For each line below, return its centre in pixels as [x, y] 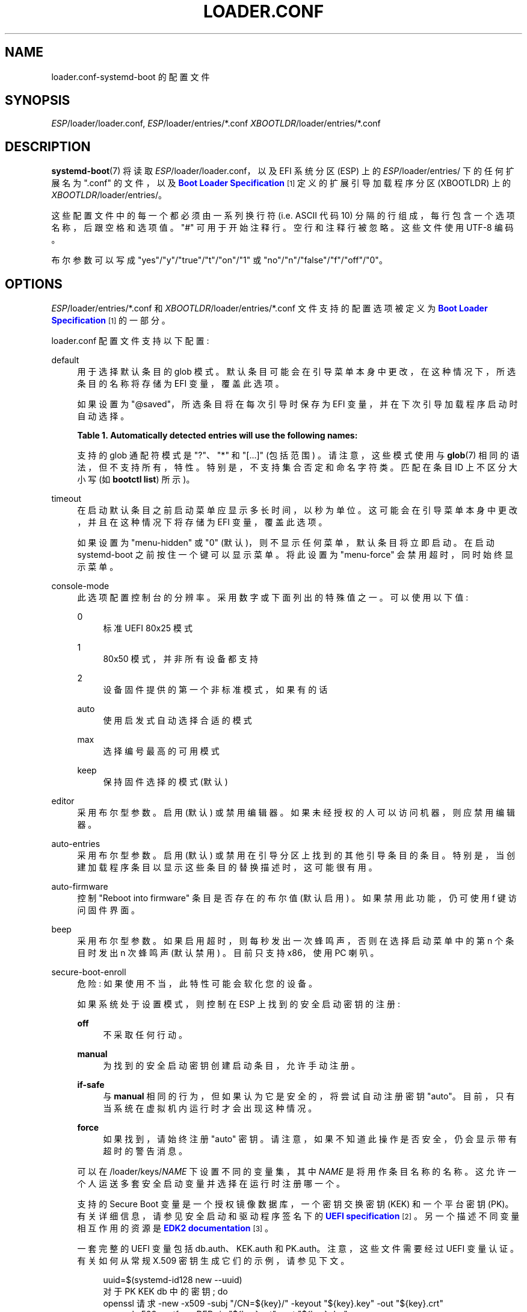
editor [63, 801]
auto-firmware [80, 887]
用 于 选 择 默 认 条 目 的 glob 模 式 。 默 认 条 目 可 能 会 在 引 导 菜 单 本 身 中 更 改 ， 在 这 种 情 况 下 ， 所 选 [296, 372]
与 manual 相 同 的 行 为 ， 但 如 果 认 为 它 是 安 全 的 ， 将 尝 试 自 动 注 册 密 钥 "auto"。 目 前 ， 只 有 [309, 1096]
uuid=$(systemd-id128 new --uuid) [173, 1280]
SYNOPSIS [38, 101]
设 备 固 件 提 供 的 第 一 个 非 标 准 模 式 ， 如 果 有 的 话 [215, 690]
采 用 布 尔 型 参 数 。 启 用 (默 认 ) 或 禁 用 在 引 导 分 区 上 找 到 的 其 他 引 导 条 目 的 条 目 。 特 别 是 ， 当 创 [296, 855]
